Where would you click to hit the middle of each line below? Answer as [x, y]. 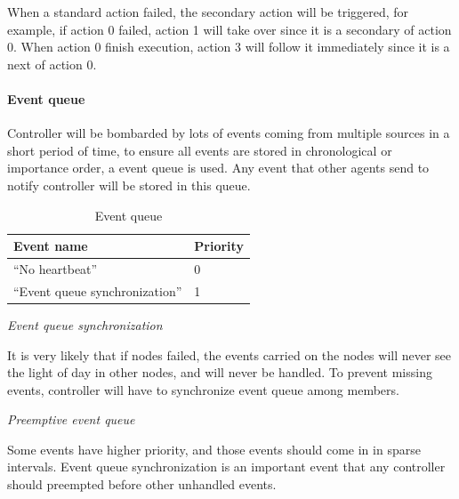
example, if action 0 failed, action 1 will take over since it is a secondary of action [229, 29]
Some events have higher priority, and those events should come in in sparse [214, 449]
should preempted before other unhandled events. [142, 484]
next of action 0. [52, 64]
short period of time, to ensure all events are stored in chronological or [200, 150]
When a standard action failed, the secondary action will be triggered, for [208, 12]
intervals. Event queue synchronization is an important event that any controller [226, 467]
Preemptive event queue [71, 419]
